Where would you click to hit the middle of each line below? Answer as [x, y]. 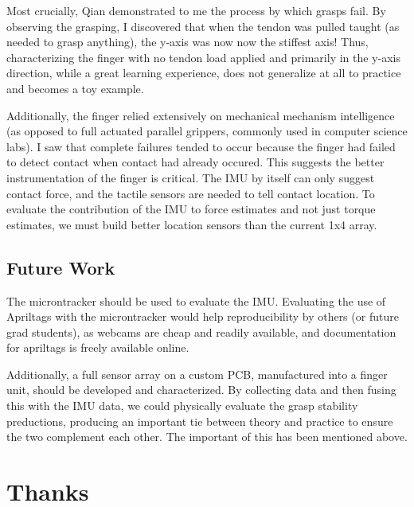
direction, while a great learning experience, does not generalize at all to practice [204, 73]
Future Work [61, 267]
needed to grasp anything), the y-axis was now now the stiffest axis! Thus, [187, 42]
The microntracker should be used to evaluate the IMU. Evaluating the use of [196, 300]
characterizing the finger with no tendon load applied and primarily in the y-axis [203, 57]
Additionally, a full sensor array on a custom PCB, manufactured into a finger [197, 374]
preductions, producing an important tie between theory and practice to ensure [200, 421]
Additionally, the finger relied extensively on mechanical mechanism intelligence [201, 115]
